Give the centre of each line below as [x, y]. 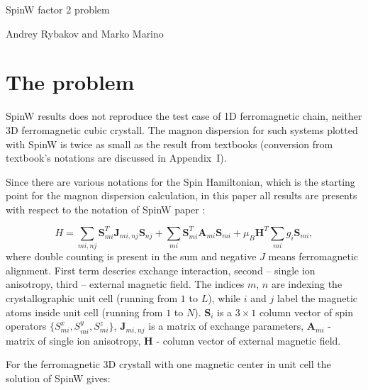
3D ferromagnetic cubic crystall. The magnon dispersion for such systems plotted [182, 129]
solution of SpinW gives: [58, 378]
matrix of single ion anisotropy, [73, 340]
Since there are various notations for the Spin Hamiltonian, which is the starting [180, 181]
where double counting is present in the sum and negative [131, 256]
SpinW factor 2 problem [58, 9]
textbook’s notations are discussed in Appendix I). [116, 158]
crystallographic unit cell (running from [92, 298]
